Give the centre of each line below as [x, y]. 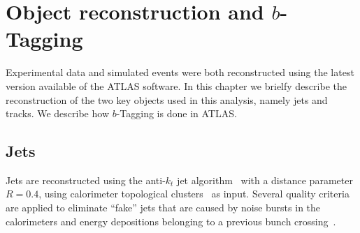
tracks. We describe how [57, 113]
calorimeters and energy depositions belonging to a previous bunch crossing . [171, 221]
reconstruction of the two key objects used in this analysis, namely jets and [167, 99]
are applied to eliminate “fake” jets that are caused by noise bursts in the [163, 208]
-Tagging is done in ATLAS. [177, 113]
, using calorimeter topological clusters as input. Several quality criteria [194, 194]
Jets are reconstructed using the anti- [86, 180]
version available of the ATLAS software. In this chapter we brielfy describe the [176, 85]
